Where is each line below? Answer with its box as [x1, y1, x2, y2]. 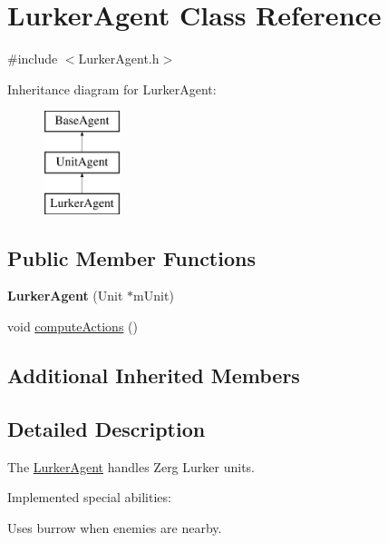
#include [7, 49, 58, 68]
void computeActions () [7, 317, 138, 336]
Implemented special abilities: [7, 488, 171, 507]
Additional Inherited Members [7, 361, 300, 390]
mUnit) [133, 286, 174, 305]
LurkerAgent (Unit [7, 286, 123, 305]
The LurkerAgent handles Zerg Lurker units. [7, 457, 255, 476]
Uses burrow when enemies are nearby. [7, 518, 222, 537]
